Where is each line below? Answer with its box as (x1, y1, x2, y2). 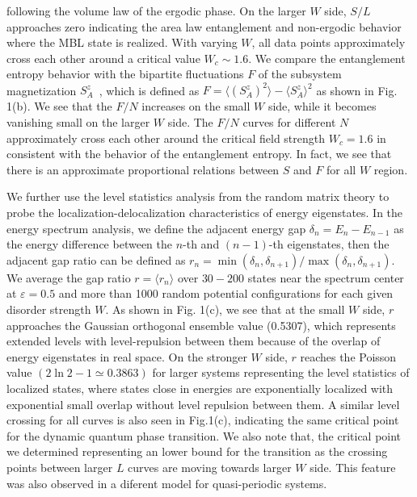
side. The (167, 114, 213, 131)
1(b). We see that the (6, 98, 112, 115)
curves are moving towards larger (128, 458, 292, 475)
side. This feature (310, 458, 396, 475)
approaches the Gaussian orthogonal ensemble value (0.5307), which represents (6, 316, 396, 333)
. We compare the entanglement (248, 49, 406, 66)
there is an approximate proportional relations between (6, 161, 280, 177)
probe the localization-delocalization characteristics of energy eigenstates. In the (6, 204, 403, 221)
